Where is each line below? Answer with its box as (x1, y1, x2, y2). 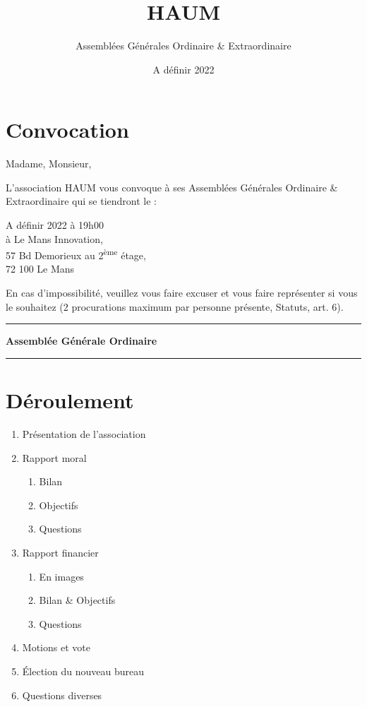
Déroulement (6, 386, 134, 415)
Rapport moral (22, 450, 87, 465)
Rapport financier (22, 545, 99, 559)
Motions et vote (22, 640, 90, 655)
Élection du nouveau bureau (22, 663, 144, 678)
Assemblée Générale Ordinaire (6, 333, 157, 348)
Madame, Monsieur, (6, 156, 92, 171)
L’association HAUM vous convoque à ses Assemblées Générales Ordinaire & (6, 179, 338, 194)
